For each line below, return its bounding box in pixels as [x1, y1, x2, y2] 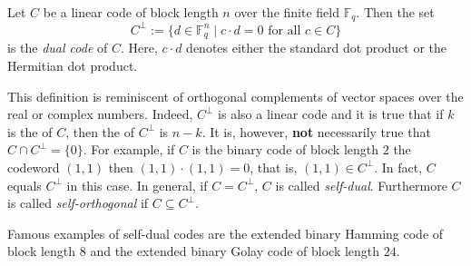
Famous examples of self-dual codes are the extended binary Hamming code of [7, 223, 444, 242]
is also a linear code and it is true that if [218, 104, 444, 123]
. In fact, [374, 157, 423, 176]
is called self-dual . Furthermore [275, 175, 447, 194]
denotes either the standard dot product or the [186, 38, 447, 57]
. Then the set [356, 3, 435, 21]
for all [268, 24, 301, 37]
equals [7, 175, 42, 194]
